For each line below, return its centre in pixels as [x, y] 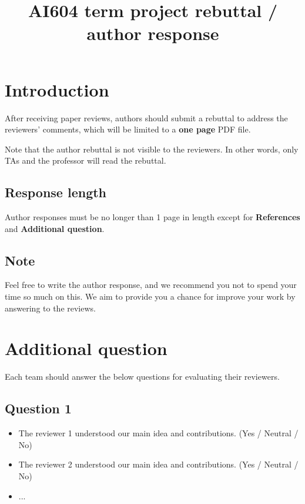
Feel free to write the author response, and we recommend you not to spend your [151, 285]
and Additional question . [55, 228]
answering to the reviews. [50, 308]
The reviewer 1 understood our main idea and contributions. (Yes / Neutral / [158, 433]
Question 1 [38, 408]
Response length [56, 192]
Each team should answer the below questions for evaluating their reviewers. [142, 377]
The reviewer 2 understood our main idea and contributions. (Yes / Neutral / [158, 464]
